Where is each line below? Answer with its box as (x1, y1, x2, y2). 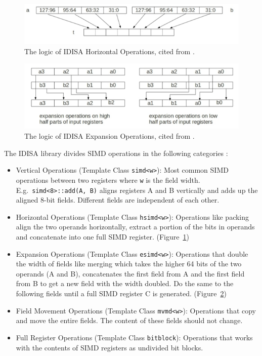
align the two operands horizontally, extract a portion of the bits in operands (16, 221, 255, 232)
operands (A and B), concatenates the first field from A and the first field (16, 268, 245, 279)
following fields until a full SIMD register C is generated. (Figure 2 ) (16, 288, 227, 299)
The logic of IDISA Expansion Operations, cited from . (24, 131, 195, 141)
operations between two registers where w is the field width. (16, 174, 200, 185)
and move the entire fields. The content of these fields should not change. (16, 315, 243, 326)
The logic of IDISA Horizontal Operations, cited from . (24, 46, 195, 56)
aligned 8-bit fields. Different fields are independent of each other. (16, 194, 220, 205)
